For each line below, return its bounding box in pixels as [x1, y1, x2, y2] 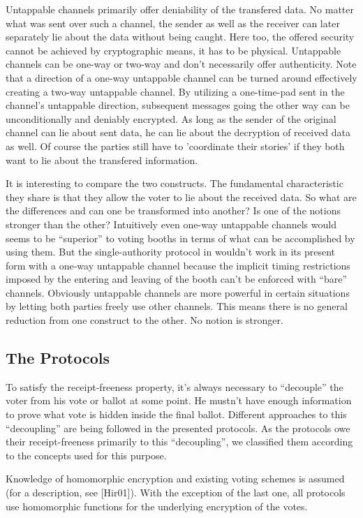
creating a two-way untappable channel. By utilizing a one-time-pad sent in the [6, 84, 345, 98]
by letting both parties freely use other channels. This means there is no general [6, 299, 348, 313]
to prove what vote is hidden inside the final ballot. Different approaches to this [6, 407, 347, 422]
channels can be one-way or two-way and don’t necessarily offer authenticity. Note [6, 57, 357, 71]
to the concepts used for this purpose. [6, 447, 167, 462]
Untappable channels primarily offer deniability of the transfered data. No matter [6, 2, 354, 16]
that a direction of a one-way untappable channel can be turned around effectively [6, 70, 357, 84]
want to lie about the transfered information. [6, 152, 198, 167]
